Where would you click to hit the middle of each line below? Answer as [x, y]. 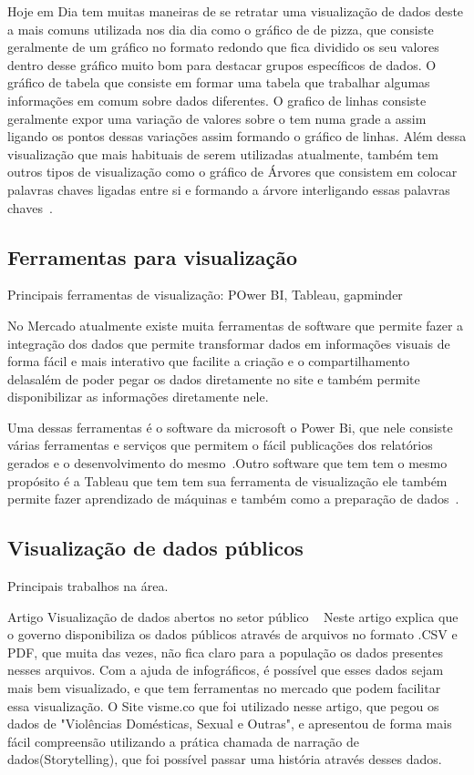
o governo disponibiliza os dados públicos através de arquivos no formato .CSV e [232, 634]
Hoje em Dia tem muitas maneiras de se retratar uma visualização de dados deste [236, 11]
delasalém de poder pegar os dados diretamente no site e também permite [214, 378]
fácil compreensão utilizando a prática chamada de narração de [184, 741]
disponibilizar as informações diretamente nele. [138, 397]
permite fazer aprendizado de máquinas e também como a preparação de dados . [233, 499]
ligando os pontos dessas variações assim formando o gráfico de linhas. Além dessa [237, 136]
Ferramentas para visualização [152, 256]
